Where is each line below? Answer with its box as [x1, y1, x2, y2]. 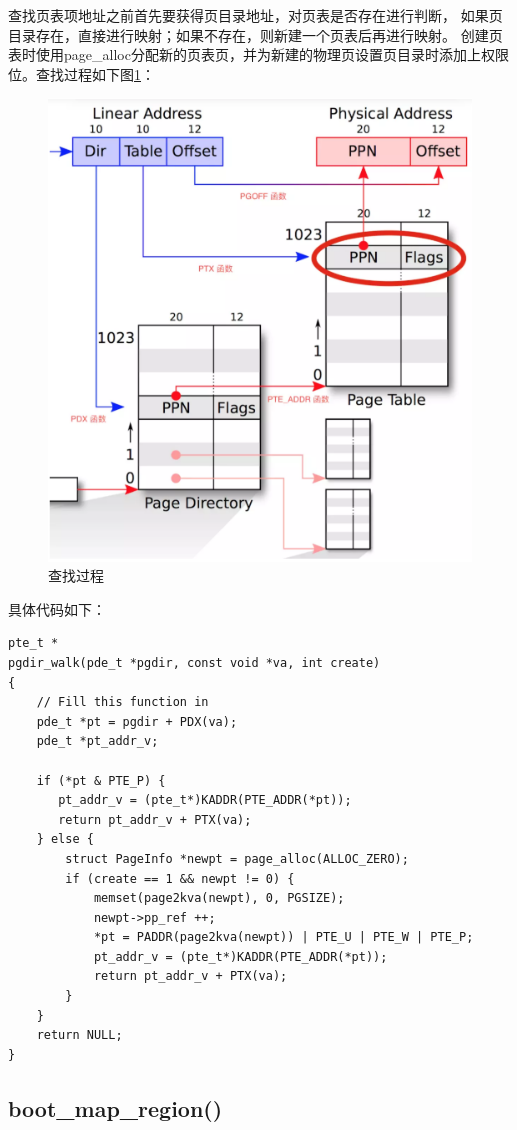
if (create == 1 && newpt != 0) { [65, 871, 295, 886]
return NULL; [36, 1028, 123, 1043]
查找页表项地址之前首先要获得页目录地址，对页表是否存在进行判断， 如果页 [8, 5, 503, 25]
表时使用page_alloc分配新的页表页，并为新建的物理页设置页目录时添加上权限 [8, 44, 509, 65]
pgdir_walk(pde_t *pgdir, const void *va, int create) [8, 655, 381, 670]
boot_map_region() [8, 1092, 223, 1123]
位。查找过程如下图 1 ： [8, 63, 155, 84]
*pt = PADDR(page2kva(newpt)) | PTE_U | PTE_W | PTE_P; [93, 930, 474, 945]
